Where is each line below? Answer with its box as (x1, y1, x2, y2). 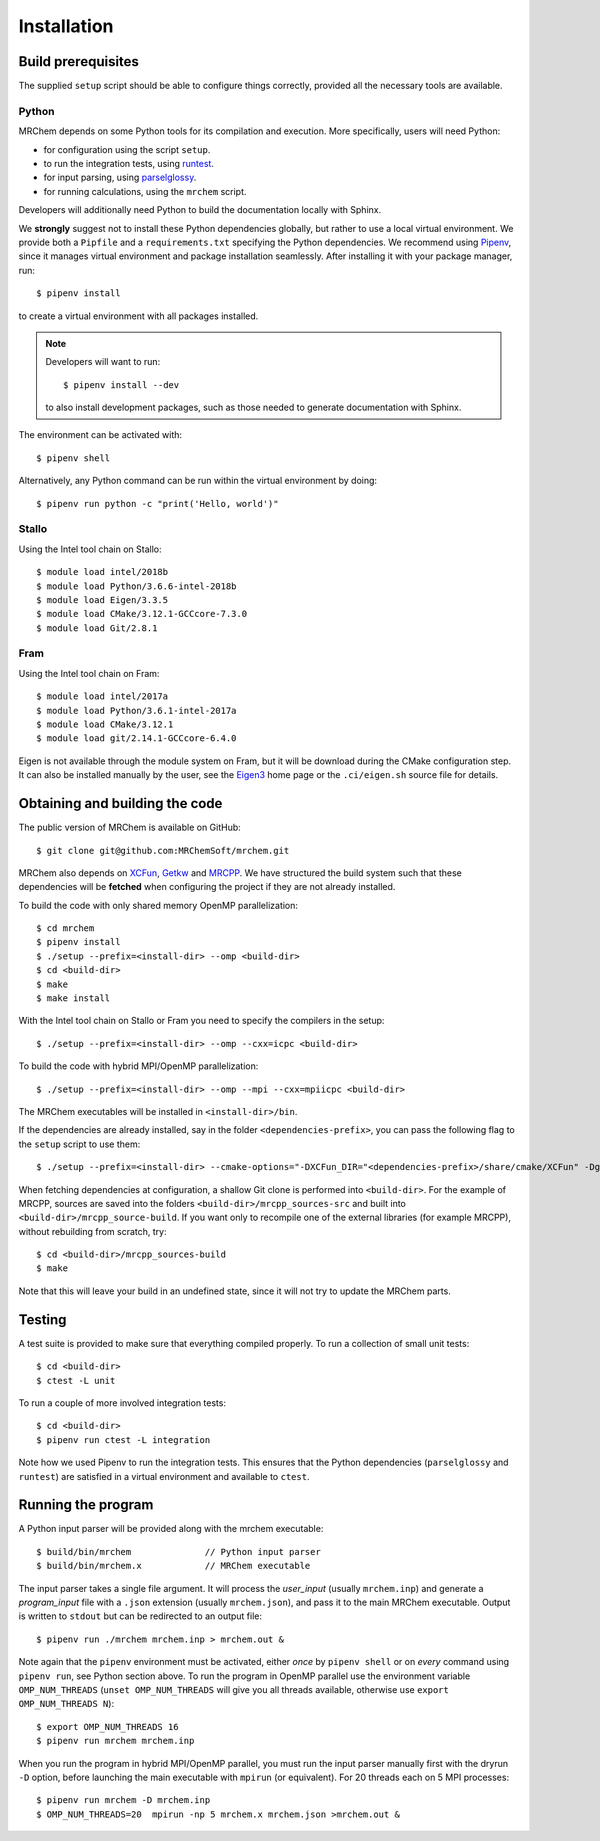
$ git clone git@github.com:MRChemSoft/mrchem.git (36, 845, 290, 856)
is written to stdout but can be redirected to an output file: (18, 1610, 263, 1622)
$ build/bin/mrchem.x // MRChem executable (36, 1560, 311, 1572)
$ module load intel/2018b (36, 566, 169, 578)
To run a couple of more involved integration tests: (18, 1396, 227, 1409)
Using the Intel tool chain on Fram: (18, 667, 160, 679)
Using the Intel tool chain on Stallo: (18, 543, 162, 555)
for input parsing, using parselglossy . (43, 171, 197, 184)
